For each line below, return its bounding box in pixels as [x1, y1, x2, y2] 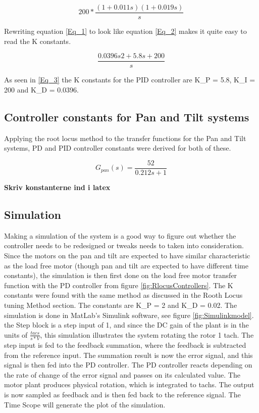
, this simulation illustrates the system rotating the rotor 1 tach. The [40, 329, 254, 340]
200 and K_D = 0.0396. [4, 84, 79, 95]
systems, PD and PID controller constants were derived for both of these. [4, 143, 231, 153]
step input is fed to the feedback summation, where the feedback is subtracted [4, 340, 246, 350]
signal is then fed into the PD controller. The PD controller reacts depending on [4, 359, 252, 370]
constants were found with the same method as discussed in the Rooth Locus [4, 290, 243, 300]
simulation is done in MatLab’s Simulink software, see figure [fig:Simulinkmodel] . [4, 309, 254, 320]
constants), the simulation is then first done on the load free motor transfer [4, 270, 237, 281]
